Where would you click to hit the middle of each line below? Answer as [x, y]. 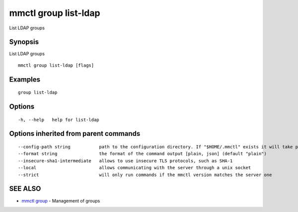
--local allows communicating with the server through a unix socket [135, 168]
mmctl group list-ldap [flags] [56, 65]
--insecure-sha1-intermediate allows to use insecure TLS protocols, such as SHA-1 [125, 161]
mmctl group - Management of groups [61, 201]
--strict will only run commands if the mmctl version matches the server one [145, 175]
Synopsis [24, 42]
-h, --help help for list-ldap [59, 120]
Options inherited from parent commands [75, 134]
